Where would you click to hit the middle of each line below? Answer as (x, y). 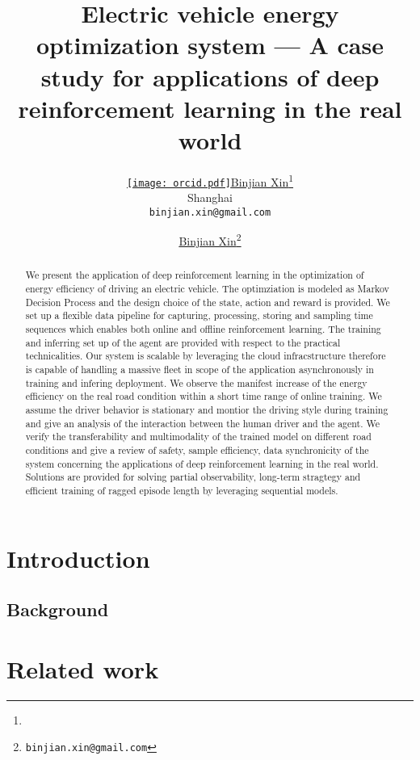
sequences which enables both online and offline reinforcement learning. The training (203, 329)
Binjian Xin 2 (210, 240)
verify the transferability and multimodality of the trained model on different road (198, 437)
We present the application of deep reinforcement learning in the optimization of (195, 275)
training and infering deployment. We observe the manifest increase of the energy (196, 382)
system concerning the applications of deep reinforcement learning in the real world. (202, 463)
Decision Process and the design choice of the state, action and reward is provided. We (208, 302)
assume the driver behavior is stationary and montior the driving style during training (207, 410)
